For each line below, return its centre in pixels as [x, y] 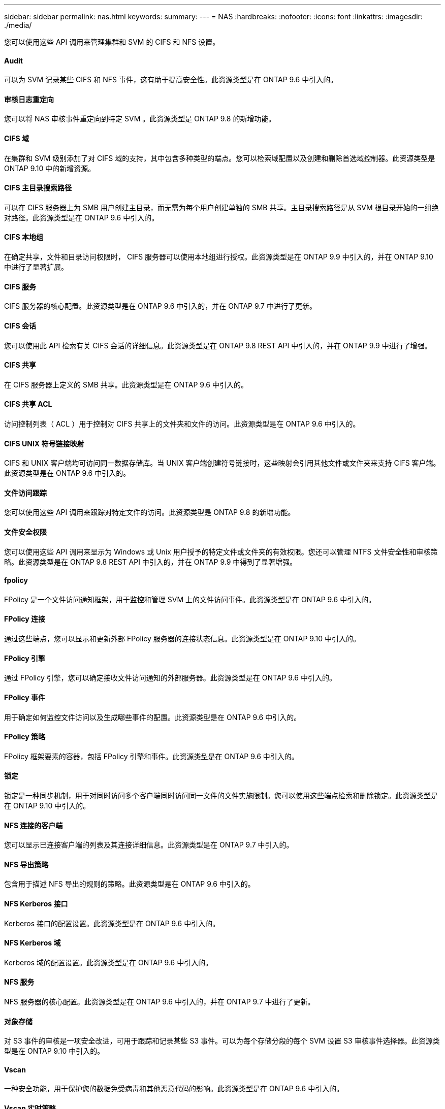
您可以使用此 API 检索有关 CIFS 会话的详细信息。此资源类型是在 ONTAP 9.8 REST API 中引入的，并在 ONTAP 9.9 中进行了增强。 [218, 345]
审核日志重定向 [29, 99]
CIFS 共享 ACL [28, 404]
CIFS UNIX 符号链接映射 [44, 443]
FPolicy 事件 [25, 697]
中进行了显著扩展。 [36, 267]
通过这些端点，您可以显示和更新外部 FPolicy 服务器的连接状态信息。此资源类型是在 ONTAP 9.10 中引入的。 [182, 639]
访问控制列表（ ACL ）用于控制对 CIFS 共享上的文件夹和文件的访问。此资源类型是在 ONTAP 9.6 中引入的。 [182, 423]
